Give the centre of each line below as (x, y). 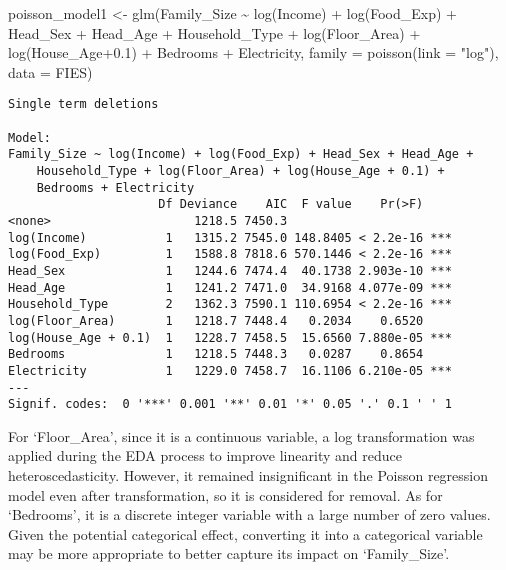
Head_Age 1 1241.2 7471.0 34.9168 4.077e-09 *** (230, 287)
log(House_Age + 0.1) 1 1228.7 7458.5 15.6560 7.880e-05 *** (230, 337)
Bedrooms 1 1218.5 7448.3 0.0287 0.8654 (216, 354)
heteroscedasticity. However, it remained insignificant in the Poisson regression (248, 475)
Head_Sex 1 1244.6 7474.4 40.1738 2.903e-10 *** (230, 270)
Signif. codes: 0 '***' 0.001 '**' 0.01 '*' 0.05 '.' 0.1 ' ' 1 (230, 404)
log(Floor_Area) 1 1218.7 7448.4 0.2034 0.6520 (216, 320)
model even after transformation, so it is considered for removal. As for (225, 494)
